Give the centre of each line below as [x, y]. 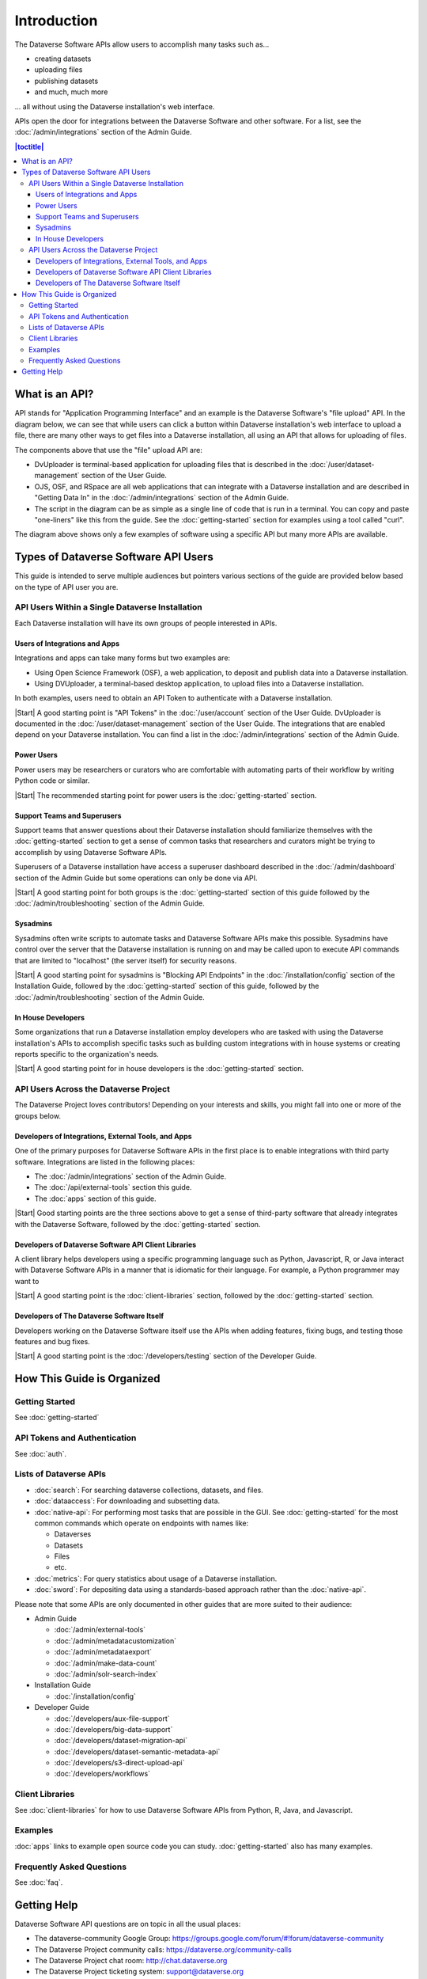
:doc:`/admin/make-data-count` [106, 1663]
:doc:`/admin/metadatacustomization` [115, 1641]
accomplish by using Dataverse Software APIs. [91, 852]
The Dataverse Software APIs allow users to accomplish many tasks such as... [142, 44]
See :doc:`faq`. [39, 1882]
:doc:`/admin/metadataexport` [103, 1652]
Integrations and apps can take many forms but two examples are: [123, 658]
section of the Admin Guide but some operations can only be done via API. [136, 878]
